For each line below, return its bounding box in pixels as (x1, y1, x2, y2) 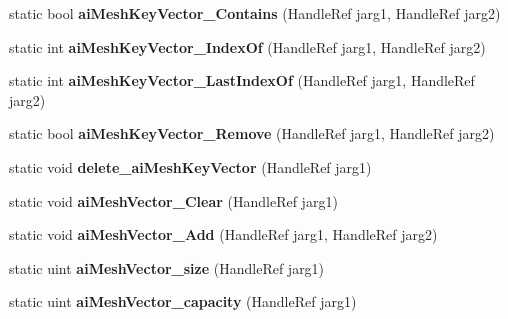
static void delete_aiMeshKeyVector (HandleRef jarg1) (9, 156, 372, 177)
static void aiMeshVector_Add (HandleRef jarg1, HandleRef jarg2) (9, 224, 438, 245)
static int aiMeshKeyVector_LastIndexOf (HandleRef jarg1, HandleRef (9, 70, 475, 91)
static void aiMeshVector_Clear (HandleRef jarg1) (9, 190, 338, 211)
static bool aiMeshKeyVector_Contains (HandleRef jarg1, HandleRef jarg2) (9, 3, 501, 23)
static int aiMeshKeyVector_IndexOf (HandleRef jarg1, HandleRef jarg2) (9, 36, 486, 57)
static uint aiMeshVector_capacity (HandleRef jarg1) (9, 291, 357, 312)
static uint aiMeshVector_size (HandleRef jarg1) (9, 257, 325, 278)
